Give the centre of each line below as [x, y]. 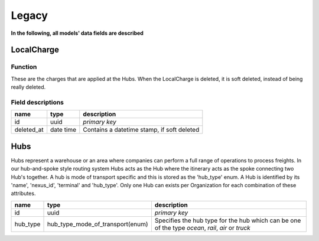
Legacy [30, 15]
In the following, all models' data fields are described [77, 33]
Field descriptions [38, 102]
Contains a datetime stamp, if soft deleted [141, 130]
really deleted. [28, 87]
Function [24, 67]
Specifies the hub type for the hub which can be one [228, 220]
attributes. [23, 193]
